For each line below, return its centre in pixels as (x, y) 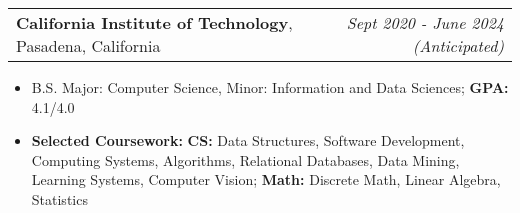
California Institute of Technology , (154, 22)
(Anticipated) (458, 45)
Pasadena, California (88, 45)
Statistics (59, 198)
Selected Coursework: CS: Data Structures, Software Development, (248, 140)
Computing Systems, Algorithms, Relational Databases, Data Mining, (245, 159)
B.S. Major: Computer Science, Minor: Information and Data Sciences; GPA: (270, 87)
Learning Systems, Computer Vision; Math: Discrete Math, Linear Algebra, (266, 179)
